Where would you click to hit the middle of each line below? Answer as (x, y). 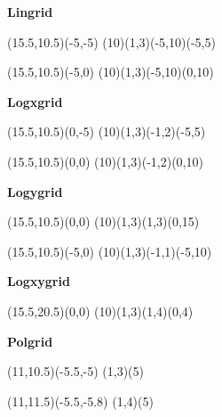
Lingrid (30, 12)
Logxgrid (35, 101)
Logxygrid (39, 281)
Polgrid (30, 341)
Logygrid (35, 191)
